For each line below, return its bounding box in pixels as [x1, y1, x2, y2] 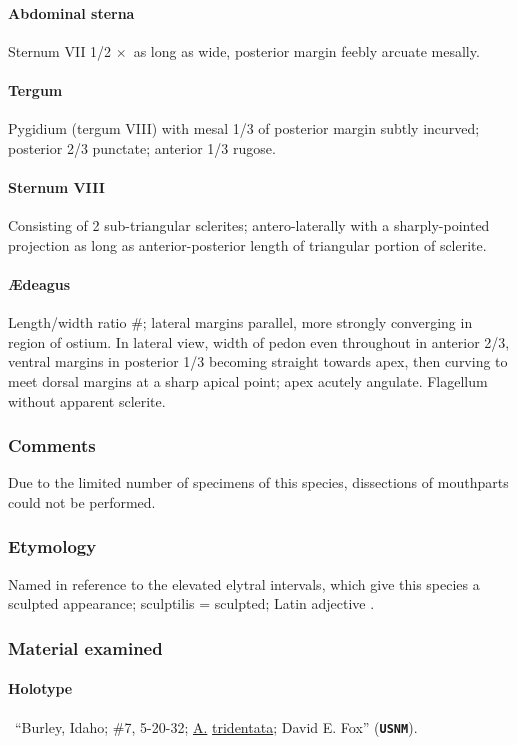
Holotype [8, 678, 73, 699]
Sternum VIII [8, 176, 105, 197]
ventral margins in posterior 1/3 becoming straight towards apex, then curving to [8, 351, 508, 372]
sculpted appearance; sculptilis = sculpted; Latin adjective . [8, 593, 375, 614]
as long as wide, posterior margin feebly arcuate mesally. [133, 40, 480, 61]
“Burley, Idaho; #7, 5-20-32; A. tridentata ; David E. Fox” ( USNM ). [14, 716, 418, 737]
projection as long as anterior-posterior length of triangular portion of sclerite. [8, 234, 487, 255]
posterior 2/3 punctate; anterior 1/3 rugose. [8, 137, 276, 158]
